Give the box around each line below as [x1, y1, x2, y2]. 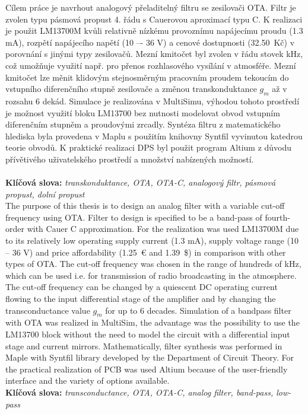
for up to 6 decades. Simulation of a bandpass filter [105, 304, 291, 316]
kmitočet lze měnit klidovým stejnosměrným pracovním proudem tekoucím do [5, 71, 289, 83]
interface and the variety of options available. [5, 374, 170, 387]
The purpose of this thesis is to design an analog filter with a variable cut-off [5, 199, 285, 212]
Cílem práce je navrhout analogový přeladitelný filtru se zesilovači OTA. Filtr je [5, 1, 296, 13]
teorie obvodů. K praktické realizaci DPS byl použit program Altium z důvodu [5, 141, 292, 154]
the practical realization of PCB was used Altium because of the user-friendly [5, 362, 288, 375]
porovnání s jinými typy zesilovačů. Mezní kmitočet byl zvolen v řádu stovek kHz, [5, 47, 303, 60]
